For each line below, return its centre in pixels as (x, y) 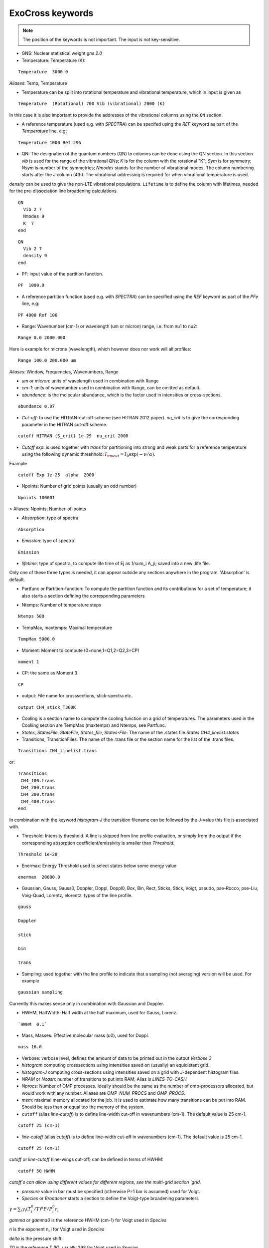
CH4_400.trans (38, 801)
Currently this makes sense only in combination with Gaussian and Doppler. (87, 1003)
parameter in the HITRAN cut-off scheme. (65, 424)
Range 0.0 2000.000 (42, 338)
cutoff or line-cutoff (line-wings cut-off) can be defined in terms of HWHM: (86, 1159)
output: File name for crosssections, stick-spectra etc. (77, 696)
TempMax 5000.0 (37, 639)
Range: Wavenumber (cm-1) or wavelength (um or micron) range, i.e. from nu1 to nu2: (110, 326)
